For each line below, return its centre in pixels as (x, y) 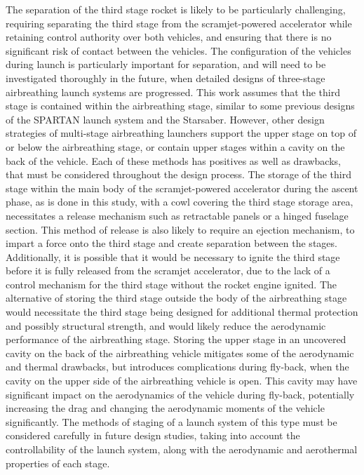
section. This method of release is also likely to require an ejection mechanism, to (180, 229)
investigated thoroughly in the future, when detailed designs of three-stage (166, 78)
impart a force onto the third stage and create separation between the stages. (171, 243)
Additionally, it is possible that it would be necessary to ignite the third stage (173, 256)
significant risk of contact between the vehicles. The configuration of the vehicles (178, 50)
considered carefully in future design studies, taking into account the (153, 435)
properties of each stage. (58, 463)
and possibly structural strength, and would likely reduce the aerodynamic (166, 325)
